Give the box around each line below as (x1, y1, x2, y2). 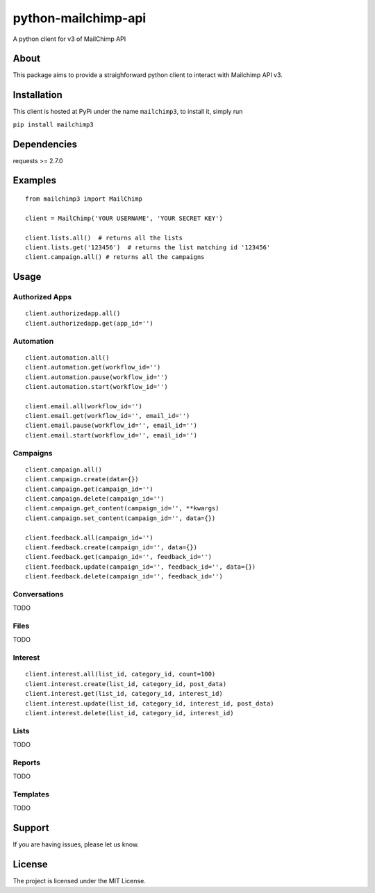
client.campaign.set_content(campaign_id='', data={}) (25, 514, 216, 522)
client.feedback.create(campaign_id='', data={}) (25, 543, 198, 551)
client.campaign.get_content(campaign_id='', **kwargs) (25, 504, 219, 512)
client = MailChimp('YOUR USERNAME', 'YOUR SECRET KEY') (25, 214, 224, 222)
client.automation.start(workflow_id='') (25, 383, 168, 390)
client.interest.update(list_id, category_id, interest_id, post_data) (25, 699, 274, 708)
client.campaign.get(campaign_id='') (25, 485, 154, 493)
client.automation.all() (25, 353, 110, 361)
